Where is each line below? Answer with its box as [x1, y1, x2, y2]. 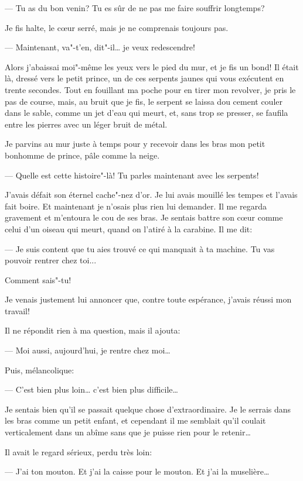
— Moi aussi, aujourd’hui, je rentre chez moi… [5, 344, 171, 356]
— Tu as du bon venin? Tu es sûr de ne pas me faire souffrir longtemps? [5, 2, 265, 13]
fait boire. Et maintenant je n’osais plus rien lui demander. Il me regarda [5, 200, 267, 212]
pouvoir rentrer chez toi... [5, 254, 97, 266]
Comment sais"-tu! [5, 273, 72, 286]
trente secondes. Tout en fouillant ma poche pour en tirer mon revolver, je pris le [5, 83, 296, 95]
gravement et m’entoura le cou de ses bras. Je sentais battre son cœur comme [5, 211, 283, 224]
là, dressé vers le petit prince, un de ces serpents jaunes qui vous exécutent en [5, 72, 284, 84]
